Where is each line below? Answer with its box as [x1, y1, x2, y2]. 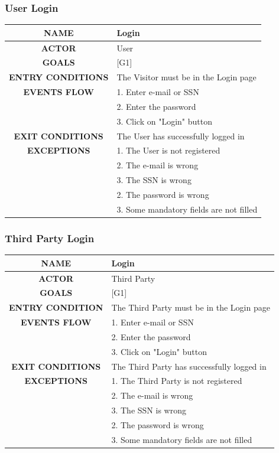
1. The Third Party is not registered [111, 374, 242, 387]
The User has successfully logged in [116, 129, 245, 142]
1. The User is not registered [116, 144, 220, 157]
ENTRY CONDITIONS [9, 71, 109, 83]
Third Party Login [5, 230, 95, 245]
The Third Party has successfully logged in [111, 360, 267, 372]
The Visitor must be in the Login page [116, 71, 257, 83]
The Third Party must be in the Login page [111, 301, 270, 314]
